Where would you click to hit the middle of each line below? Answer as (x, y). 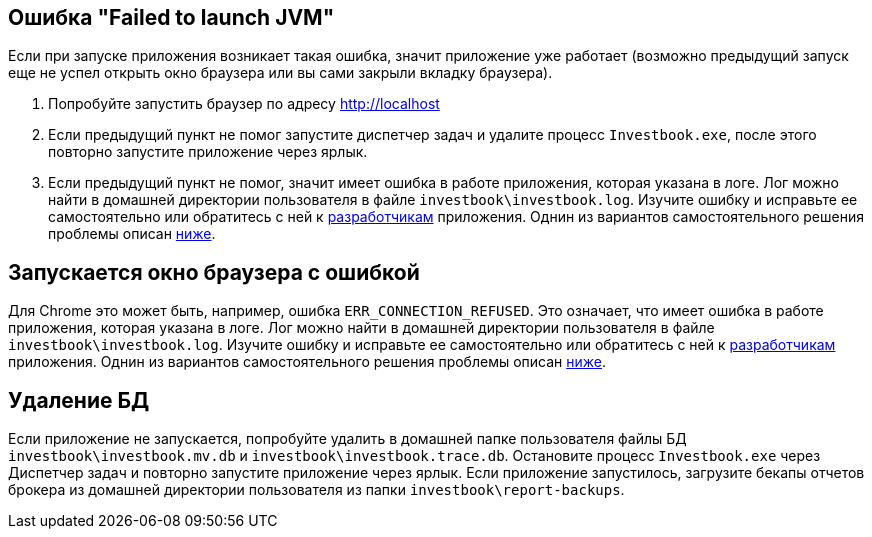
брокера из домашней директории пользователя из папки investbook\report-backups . (316, 490)
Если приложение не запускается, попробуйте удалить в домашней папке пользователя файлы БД (347, 439)
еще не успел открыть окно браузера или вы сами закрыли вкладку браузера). (280, 73)
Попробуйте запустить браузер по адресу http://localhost (244, 104)
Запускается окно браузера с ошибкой (214, 272)
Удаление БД (79, 400)
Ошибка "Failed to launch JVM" (171, 17)
